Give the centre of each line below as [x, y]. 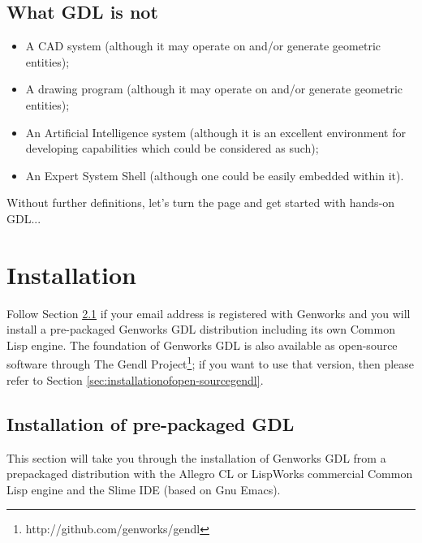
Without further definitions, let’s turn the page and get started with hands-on [201, 203]
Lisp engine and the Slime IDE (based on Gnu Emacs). [144, 489]
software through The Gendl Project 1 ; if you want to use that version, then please [211, 363]
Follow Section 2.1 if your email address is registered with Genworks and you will [209, 313]
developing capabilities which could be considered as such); [172, 148]
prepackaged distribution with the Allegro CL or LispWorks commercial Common [210, 474]
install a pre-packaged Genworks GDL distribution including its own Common [201, 329]
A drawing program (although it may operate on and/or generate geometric [214, 89]
